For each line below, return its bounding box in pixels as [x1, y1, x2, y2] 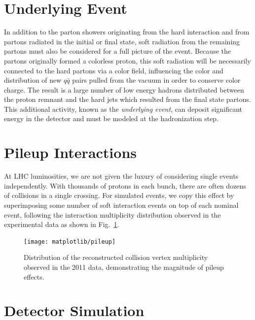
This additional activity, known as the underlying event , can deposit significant [4, 103, 242, 114]
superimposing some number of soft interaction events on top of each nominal [4, 199, 239, 210]
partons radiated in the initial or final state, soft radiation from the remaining [4, 36, 240, 46]
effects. [24, 271, 44, 282]
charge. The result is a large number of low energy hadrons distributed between [4, 84, 244, 95]
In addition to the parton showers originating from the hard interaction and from [4, 27, 250, 37]
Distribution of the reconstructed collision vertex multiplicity [24, 252, 208, 262]
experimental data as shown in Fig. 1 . [4, 219, 119, 229]
